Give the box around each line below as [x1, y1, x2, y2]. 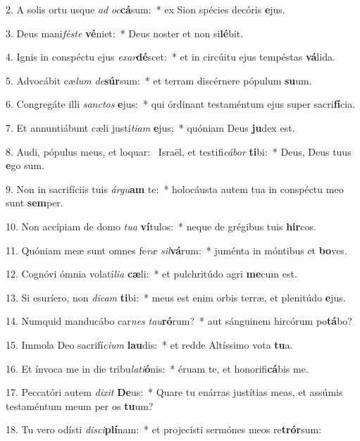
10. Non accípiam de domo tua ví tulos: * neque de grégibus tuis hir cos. [6, 218, 316, 233]
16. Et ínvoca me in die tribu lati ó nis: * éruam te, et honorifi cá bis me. [6, 361, 309, 375]
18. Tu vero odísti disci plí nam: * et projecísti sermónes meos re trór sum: [6, 422, 322, 437]
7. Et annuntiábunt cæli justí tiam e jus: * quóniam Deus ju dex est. [6, 120, 295, 135]
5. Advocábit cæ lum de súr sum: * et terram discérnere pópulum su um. [6, 73, 312, 87]
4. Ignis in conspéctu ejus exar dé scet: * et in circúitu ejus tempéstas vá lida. [6, 49, 335, 64]
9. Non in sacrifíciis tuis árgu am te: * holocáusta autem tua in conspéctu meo [6, 181, 344, 196]
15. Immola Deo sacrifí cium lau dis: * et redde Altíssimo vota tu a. [6, 337, 293, 352]
